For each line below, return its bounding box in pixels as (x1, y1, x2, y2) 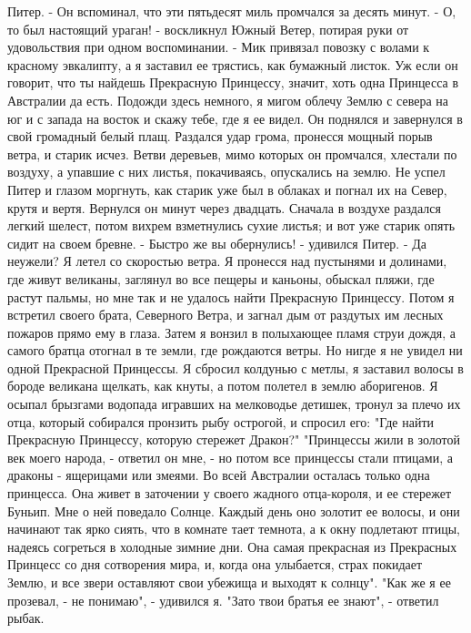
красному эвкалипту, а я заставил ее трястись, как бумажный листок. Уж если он (7, 55, 458, 74)
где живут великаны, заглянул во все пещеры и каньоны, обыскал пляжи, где (7, 269, 435, 288)
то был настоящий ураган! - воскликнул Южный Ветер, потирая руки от (7, 19, 409, 38)
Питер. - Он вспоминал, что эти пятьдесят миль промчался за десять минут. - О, (7, 2, 456, 20)
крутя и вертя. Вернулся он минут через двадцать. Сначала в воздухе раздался (7, 198, 441, 217)
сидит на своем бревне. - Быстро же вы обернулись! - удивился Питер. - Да (7, 233, 426, 252)
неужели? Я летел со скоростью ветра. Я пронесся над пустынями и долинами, (7, 251, 447, 271)
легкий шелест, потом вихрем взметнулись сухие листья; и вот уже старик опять (7, 216, 456, 235)
